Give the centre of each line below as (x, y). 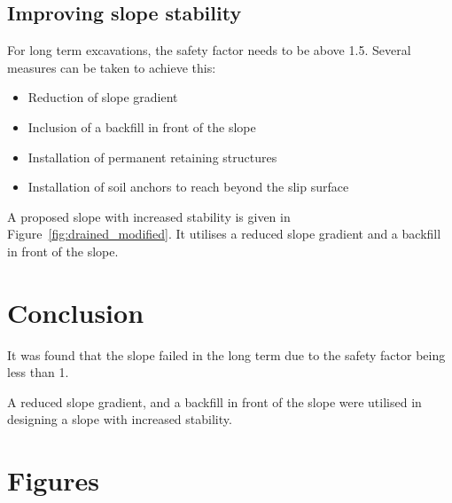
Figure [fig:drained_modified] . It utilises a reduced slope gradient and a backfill (224, 234)
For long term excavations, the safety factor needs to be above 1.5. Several (209, 50)
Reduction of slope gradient (103, 97)
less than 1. (38, 372)
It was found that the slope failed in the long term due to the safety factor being (226, 354)
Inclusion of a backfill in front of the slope (142, 126)
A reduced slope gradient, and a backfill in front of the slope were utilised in (214, 401)
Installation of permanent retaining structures (152, 157)
